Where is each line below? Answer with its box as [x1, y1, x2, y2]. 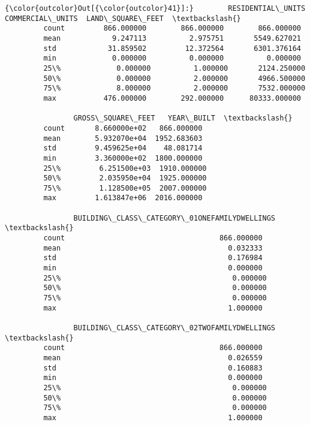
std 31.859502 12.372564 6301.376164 [43, 44, 301, 53]
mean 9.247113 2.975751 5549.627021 [43, 34, 301, 43]
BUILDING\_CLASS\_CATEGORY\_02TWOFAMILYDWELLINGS [73, 324, 276, 332]
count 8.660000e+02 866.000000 [43, 123, 203, 132]
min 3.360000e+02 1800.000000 [43, 153, 203, 162]
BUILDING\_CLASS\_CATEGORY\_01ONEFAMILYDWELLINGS [73, 213, 276, 222]
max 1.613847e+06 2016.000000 [43, 194, 203, 203]
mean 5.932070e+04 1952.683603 [43, 134, 203, 143]
